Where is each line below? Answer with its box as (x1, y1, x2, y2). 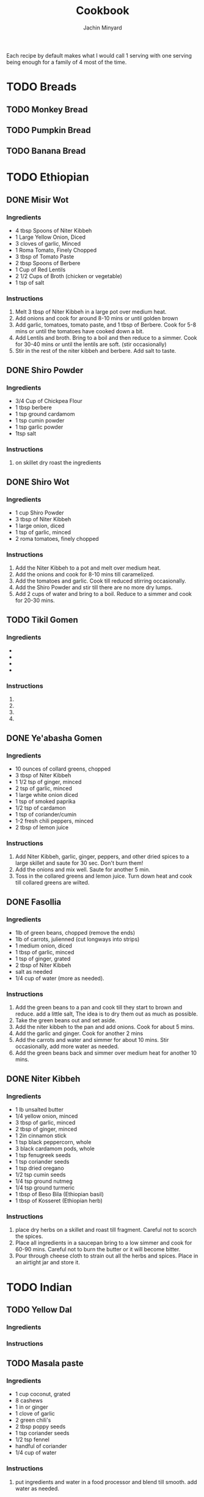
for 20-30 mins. (15, 597, 55, 604)
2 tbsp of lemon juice (15, 824, 69, 831)
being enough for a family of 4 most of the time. (6, 58, 127, 66)
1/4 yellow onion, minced (15, 1112, 78, 1120)
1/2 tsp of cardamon (15, 804, 66, 812)
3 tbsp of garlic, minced (15, 1119, 76, 1126)
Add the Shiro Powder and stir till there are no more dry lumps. (15, 584, 173, 591)
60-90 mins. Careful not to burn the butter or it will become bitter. (15, 1246, 181, 1253)
